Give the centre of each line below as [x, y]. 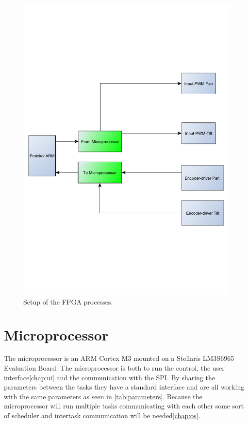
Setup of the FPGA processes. [68, 301]
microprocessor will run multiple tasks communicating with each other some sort [124, 406]
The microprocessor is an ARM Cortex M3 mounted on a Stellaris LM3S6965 [119, 358]
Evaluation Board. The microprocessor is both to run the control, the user [114, 368]
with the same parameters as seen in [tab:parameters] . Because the [103, 396]
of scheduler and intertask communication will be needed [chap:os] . [102, 415]
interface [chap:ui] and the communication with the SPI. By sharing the [109, 377]
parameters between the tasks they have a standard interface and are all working [124, 387]
